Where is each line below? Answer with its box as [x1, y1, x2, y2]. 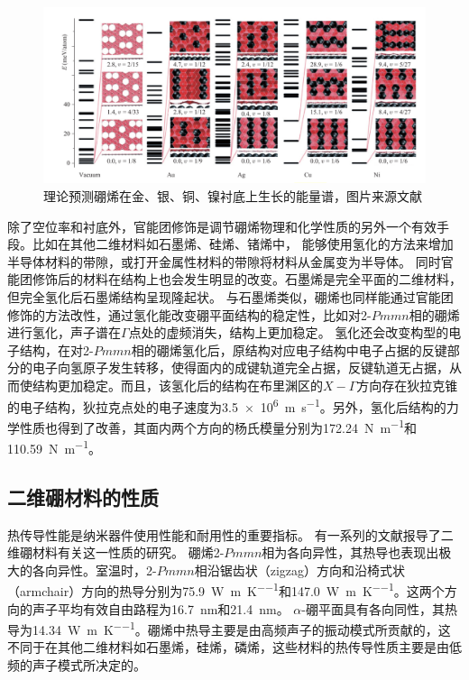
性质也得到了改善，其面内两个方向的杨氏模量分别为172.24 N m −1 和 [19, 415, 417, 436]
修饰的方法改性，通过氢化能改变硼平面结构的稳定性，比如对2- [7, 305, 372, 324]
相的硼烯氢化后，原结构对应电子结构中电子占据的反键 [131, 340, 447, 359]
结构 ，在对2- [19, 340, 94, 359]
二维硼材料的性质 [7, 482, 159, 510]
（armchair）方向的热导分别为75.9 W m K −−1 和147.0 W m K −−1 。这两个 [7, 579, 445, 600]
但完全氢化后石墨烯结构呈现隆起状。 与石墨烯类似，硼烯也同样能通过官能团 [7, 288, 454, 306]
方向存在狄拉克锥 [356, 375, 458, 394]
